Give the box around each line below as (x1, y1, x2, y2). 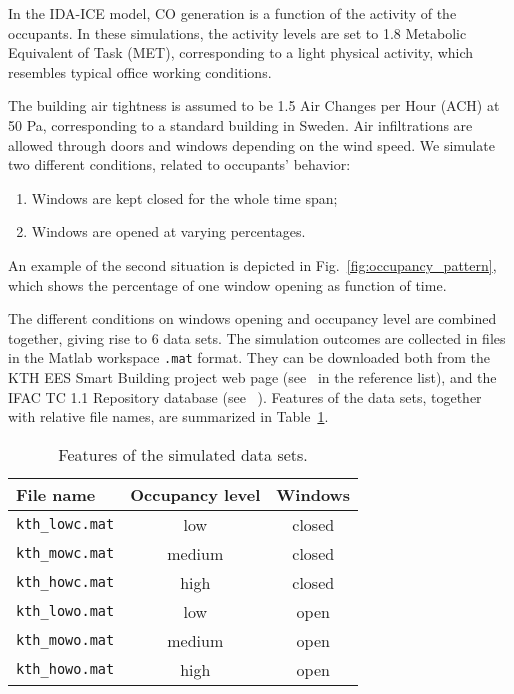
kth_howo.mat (16, 661, 115, 678)
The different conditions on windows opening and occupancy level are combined (8, 308, 497, 329)
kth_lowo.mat (16, 603, 115, 620)
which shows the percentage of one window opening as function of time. (8, 274, 447, 295)
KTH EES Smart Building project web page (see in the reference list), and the (8, 366, 497, 387)
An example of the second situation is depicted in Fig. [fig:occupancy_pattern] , (8, 254, 497, 275)
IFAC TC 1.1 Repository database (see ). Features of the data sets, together (8, 386, 482, 407)
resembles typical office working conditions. (8, 61, 272, 82)
